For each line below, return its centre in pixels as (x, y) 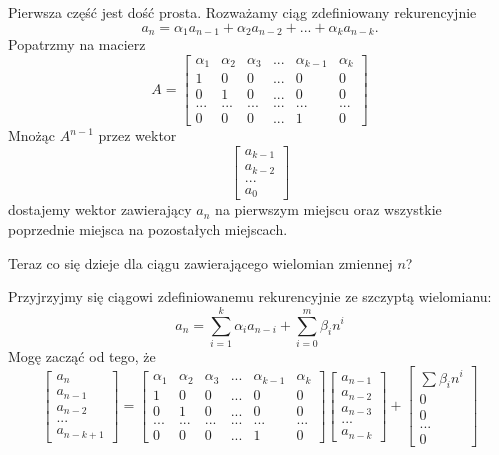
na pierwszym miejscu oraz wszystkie (328, 209)
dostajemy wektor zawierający (100, 209)
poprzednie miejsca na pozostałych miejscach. (148, 228)
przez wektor (137, 135)
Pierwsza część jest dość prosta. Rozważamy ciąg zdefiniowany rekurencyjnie (242, 12)
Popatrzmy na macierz (77, 44)
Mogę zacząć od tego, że (82, 355)
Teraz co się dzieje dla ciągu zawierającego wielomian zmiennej (200, 262)
